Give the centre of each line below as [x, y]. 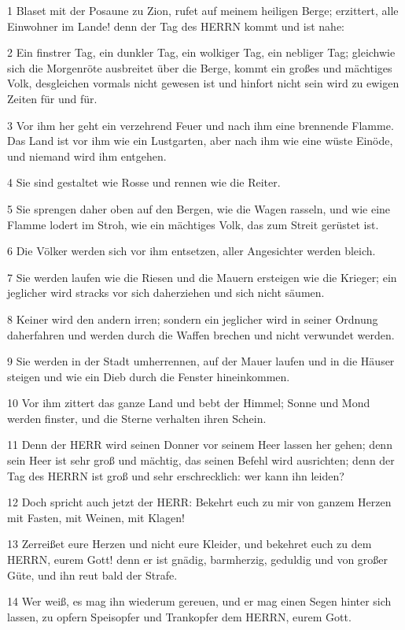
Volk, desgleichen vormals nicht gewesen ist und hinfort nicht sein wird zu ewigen [203, 83]
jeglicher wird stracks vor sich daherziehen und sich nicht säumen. [166, 293]
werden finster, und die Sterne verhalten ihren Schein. [137, 418]
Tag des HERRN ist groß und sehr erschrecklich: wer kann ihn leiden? [176, 475]
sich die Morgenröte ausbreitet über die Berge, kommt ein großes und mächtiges [200, 67]
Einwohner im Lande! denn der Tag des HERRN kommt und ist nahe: [176, 26]
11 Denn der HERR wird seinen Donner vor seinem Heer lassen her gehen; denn [200, 445]
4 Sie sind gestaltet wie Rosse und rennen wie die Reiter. [144, 182]
